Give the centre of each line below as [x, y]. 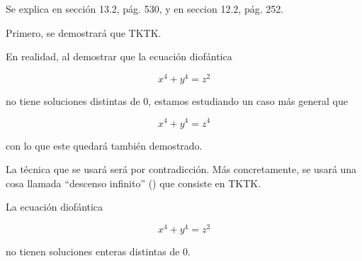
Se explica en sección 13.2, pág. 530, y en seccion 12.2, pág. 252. [145, 9]
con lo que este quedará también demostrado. [104, 145]
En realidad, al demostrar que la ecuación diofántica [119, 56]
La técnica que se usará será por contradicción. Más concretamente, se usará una [181, 169]
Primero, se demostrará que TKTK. [84, 32]
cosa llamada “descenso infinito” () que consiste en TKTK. [134, 183]
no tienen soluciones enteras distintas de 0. [98, 251]
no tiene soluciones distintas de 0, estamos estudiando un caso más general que [177, 100]
